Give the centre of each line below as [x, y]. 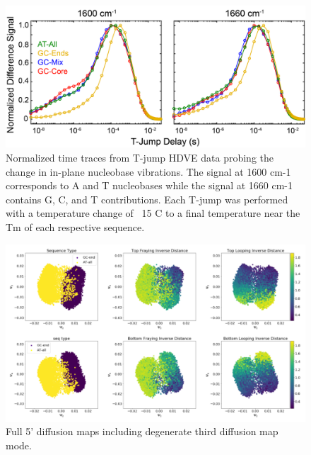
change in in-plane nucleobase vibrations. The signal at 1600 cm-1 [148, 171]
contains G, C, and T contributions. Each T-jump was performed [147, 199]
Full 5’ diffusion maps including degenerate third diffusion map [142, 431]
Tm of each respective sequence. [75, 226]
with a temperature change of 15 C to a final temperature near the [153, 213]
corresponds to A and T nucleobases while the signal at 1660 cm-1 [149, 185]
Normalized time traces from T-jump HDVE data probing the [140, 157]
